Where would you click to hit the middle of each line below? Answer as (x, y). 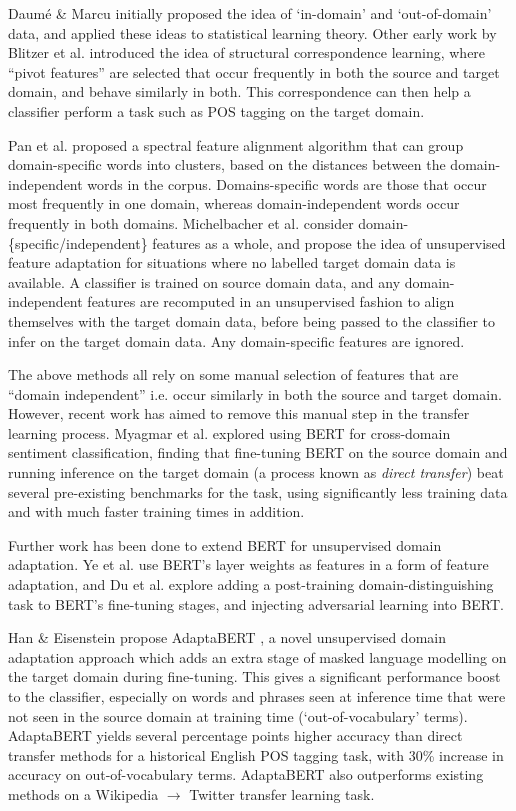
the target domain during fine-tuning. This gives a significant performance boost (254, 676)
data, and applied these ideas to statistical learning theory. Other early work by (252, 32)
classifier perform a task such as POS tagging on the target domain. (216, 110)
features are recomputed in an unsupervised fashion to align (271, 301)
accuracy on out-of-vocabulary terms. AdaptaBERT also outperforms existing (246, 774)
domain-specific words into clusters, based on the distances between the (227, 164)
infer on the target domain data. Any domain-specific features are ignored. (236, 340)
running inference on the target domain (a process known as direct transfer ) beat (256, 472)
